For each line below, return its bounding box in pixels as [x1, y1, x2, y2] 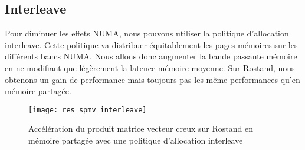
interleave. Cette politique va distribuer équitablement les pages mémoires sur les [5, 38, 298, 51]
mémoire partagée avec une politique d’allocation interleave [28, 134, 243, 146]
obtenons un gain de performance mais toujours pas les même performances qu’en [5, 73, 300, 85]
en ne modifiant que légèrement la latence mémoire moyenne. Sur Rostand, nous [5, 61, 295, 74]
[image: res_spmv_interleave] [28, 105, 147, 114]
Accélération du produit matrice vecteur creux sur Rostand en [28, 122, 253, 135]
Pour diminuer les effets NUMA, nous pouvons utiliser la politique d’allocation [5, 27, 289, 39]
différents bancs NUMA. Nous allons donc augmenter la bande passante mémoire [5, 50, 297, 62]
